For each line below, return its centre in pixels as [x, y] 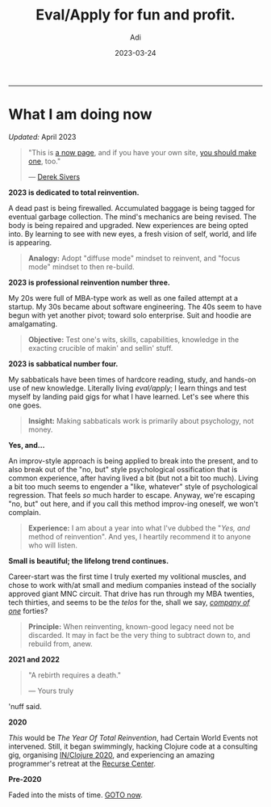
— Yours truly [51, 691]
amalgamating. [33, 323]
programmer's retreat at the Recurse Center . [82, 763]
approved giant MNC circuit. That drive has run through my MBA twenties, [131, 594]
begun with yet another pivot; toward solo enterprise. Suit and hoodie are [130, 315]
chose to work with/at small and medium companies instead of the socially [132, 585]
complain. [25, 512]
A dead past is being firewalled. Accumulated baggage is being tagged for [132, 208]
